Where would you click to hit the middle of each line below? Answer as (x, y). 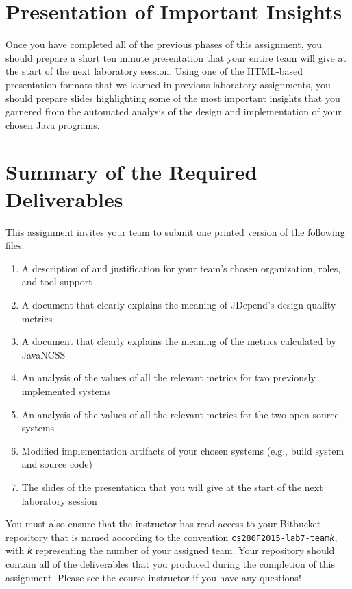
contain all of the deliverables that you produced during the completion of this (170, 564)
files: (15, 245)
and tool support (57, 281)
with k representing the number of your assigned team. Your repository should (170, 550)
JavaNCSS (43, 354)
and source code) (57, 464)
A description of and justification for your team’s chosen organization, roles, (181, 268)
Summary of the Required (131, 172)
